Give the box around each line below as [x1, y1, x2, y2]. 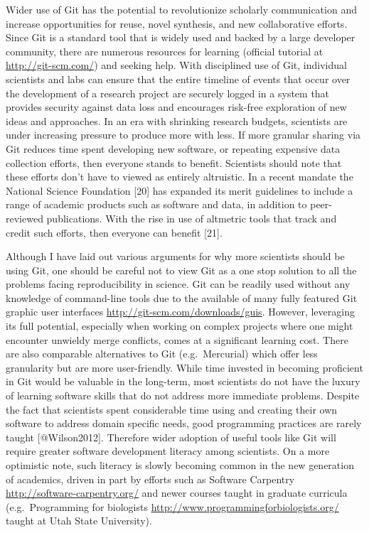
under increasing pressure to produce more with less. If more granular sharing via [6, 127, 361, 142]
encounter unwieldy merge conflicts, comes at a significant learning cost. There [6, 332, 348, 347]
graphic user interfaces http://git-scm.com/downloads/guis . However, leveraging [6, 304, 355, 319]
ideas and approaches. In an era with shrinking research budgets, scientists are [6, 113, 348, 128]
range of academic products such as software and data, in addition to [6, 197, 307, 212]
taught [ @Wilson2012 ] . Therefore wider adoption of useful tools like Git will [6, 429, 336, 444]
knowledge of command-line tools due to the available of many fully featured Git [6, 290, 358, 305]
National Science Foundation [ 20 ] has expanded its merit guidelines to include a [6, 183, 353, 198]
